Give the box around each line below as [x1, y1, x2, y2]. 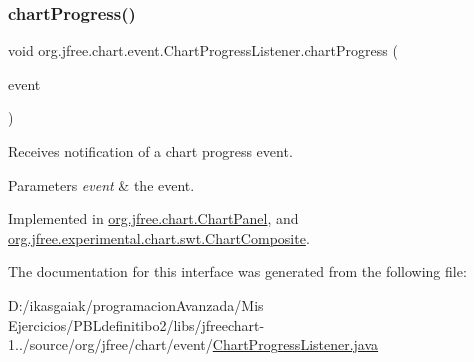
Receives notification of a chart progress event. [8, 141, 293, 161]
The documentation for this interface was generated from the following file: [8, 261, 467, 282]
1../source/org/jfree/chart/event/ [8, 334, 213, 355]
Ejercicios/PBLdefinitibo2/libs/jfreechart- [8, 314, 265, 335]
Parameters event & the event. [8, 174, 195, 195]
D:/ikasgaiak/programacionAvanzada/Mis [8, 294, 264, 315]
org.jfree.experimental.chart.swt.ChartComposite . [8, 227, 310, 248]
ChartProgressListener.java [212, 334, 379, 355]
